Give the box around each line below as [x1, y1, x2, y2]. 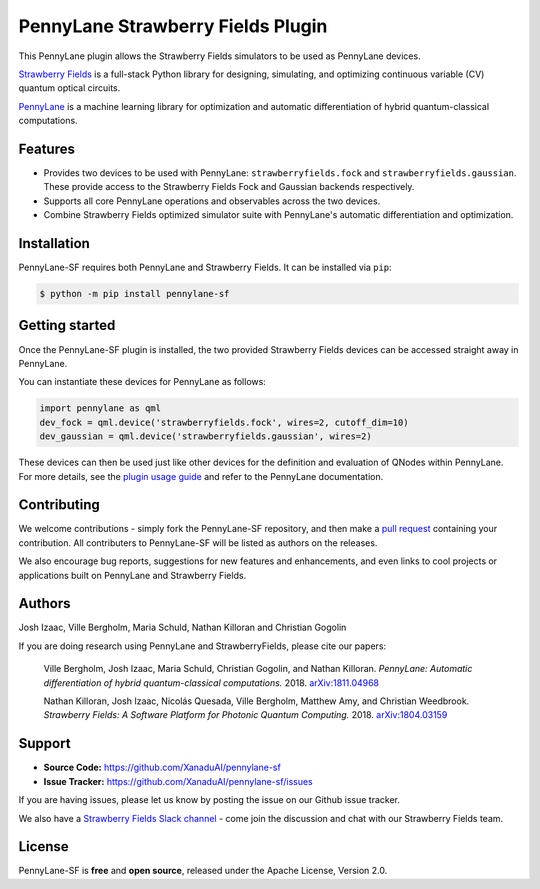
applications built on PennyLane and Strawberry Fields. [18, 569, 247, 581]
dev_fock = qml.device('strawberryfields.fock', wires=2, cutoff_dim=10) [39, 416, 409, 428]
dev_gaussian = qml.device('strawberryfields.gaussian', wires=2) [39, 431, 372, 442]
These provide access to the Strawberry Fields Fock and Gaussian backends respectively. [43, 181, 415, 193]
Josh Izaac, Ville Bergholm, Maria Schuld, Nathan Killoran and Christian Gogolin [18, 621, 347, 634]
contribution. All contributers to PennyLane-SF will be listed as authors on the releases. [18, 536, 378, 549]
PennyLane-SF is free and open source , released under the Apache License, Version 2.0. [18, 865, 388, 877]
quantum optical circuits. [18, 82, 121, 94]
